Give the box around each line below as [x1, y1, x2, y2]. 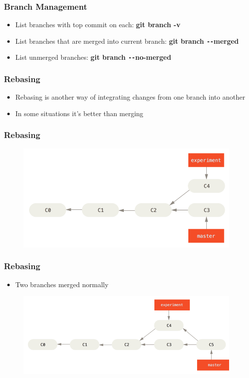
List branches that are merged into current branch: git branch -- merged [15, 35, 239, 46]
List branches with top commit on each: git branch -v [15, 19, 181, 30]
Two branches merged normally [15, 279, 109, 289]
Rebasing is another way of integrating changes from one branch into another [15, 92, 245, 102]
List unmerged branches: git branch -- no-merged [15, 52, 171, 62]
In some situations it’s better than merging [15, 108, 144, 118]
